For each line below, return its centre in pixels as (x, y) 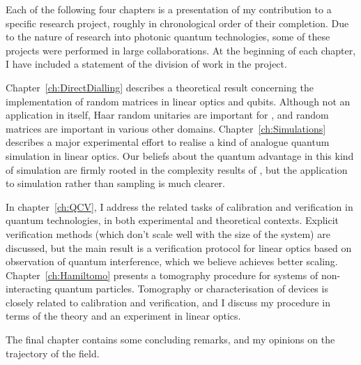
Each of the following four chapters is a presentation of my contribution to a (169, 9)
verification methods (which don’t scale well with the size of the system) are (168, 233)
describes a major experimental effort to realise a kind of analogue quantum (168, 142)
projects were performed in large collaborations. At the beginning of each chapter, (181, 50)
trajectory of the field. (53, 353)
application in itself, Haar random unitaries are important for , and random (167, 115)
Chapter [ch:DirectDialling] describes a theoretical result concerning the (160, 87)
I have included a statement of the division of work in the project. (146, 64)
